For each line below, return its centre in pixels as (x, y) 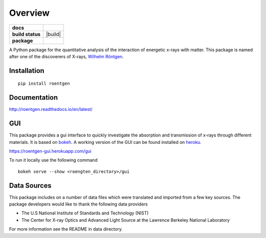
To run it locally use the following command (53, 160)
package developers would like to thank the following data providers (78, 204)
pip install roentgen (44, 84)
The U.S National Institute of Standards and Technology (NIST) (85, 213)
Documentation (33, 98)
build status (26, 34)
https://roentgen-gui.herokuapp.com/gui (50, 151)
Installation (27, 71)
